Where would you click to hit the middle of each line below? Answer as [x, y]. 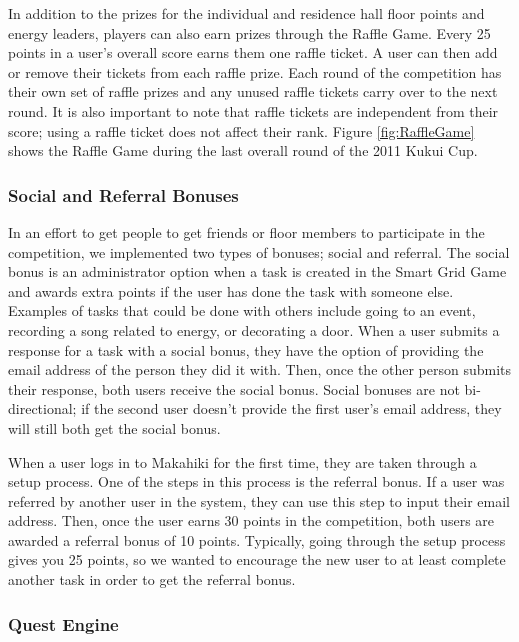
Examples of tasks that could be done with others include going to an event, [242, 310]
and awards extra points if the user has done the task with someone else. [231, 290]
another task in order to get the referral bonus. [152, 579]
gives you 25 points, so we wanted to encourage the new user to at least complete [257, 559]
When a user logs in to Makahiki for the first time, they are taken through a [242, 461]
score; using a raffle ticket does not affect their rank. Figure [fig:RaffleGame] [241, 130]
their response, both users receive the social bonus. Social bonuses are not [234, 388]
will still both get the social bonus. [114, 427]
